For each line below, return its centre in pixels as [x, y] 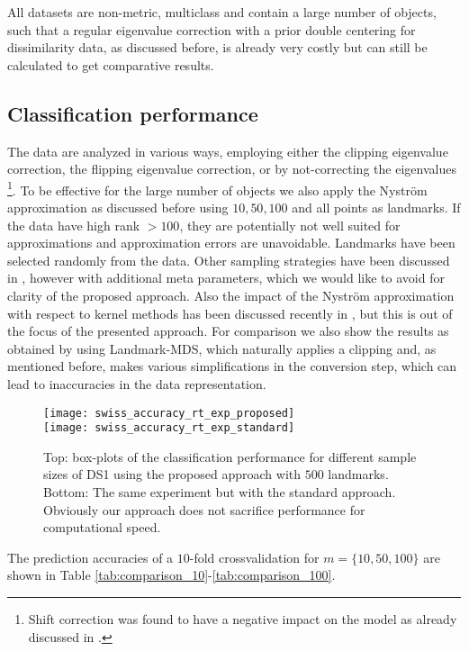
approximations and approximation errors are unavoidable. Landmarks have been [231, 243]
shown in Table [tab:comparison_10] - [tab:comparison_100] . [171, 575]
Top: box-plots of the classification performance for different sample [230, 456]
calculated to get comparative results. [111, 64]
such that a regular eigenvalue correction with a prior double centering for [212, 29]
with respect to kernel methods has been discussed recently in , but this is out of [230, 313]
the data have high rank [74, 225]
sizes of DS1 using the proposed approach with [172, 474]
